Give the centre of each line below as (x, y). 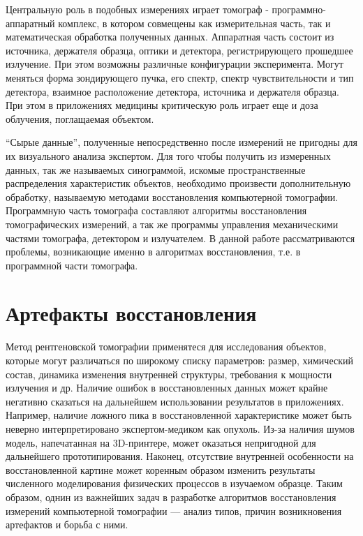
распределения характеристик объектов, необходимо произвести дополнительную (178, 183)
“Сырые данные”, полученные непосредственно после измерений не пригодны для (181, 142)
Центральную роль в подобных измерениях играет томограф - (137, 9)
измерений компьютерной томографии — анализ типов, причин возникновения (174, 511)
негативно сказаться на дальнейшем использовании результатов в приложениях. (175, 401)
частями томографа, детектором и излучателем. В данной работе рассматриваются (180, 238)
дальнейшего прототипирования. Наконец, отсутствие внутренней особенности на (180, 456)
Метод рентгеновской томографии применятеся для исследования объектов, (166, 347)
